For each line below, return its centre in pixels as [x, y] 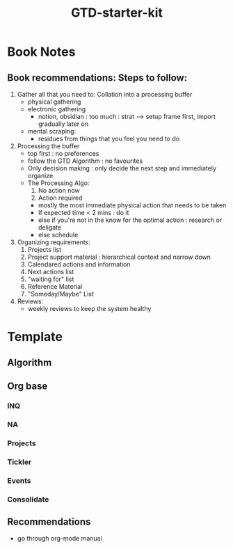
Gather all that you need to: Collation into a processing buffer [105, 94]
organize [40, 176]
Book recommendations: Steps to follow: [97, 78]
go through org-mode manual [59, 539]
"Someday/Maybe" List [61, 294]
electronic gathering [57, 109]
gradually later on [63, 124]
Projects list [45, 249]
